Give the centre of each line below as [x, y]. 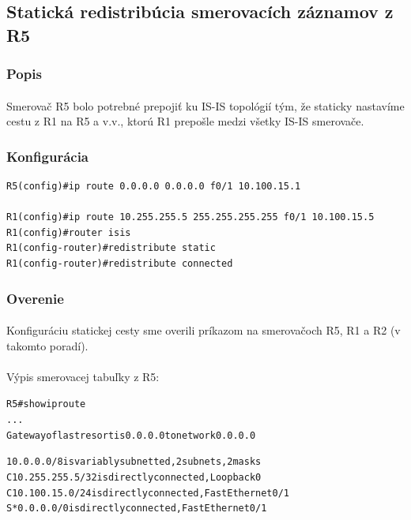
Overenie [35, 298]
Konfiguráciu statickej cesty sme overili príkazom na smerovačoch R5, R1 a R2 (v [204, 330]
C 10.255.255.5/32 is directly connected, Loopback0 [134, 478]
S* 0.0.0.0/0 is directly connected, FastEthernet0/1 [137, 509]
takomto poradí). [47, 345]
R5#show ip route [46, 404]
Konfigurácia [48, 156]
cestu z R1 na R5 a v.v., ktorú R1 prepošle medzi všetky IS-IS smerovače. [185, 121]
